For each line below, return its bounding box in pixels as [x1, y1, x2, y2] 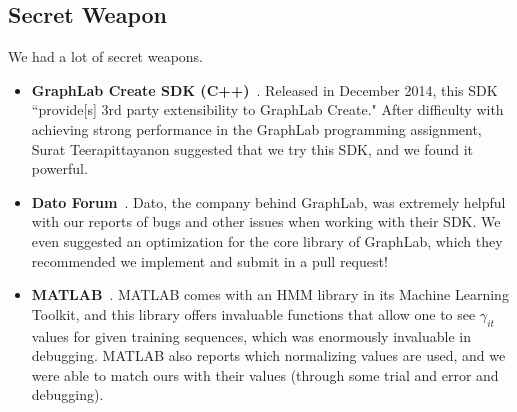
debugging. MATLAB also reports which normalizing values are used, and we [31, 345, 506, 366]
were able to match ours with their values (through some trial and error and [31, 364, 499, 385]
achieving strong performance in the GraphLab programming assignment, [31, 118, 482, 139]
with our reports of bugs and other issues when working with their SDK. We [31, 211, 501, 232]
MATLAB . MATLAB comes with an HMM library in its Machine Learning [31, 284, 509, 305]
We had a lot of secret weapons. [8, 46, 204, 67]
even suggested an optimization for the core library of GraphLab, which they [31, 230, 503, 251]
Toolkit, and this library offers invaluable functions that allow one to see [31, 303, 476, 324]
